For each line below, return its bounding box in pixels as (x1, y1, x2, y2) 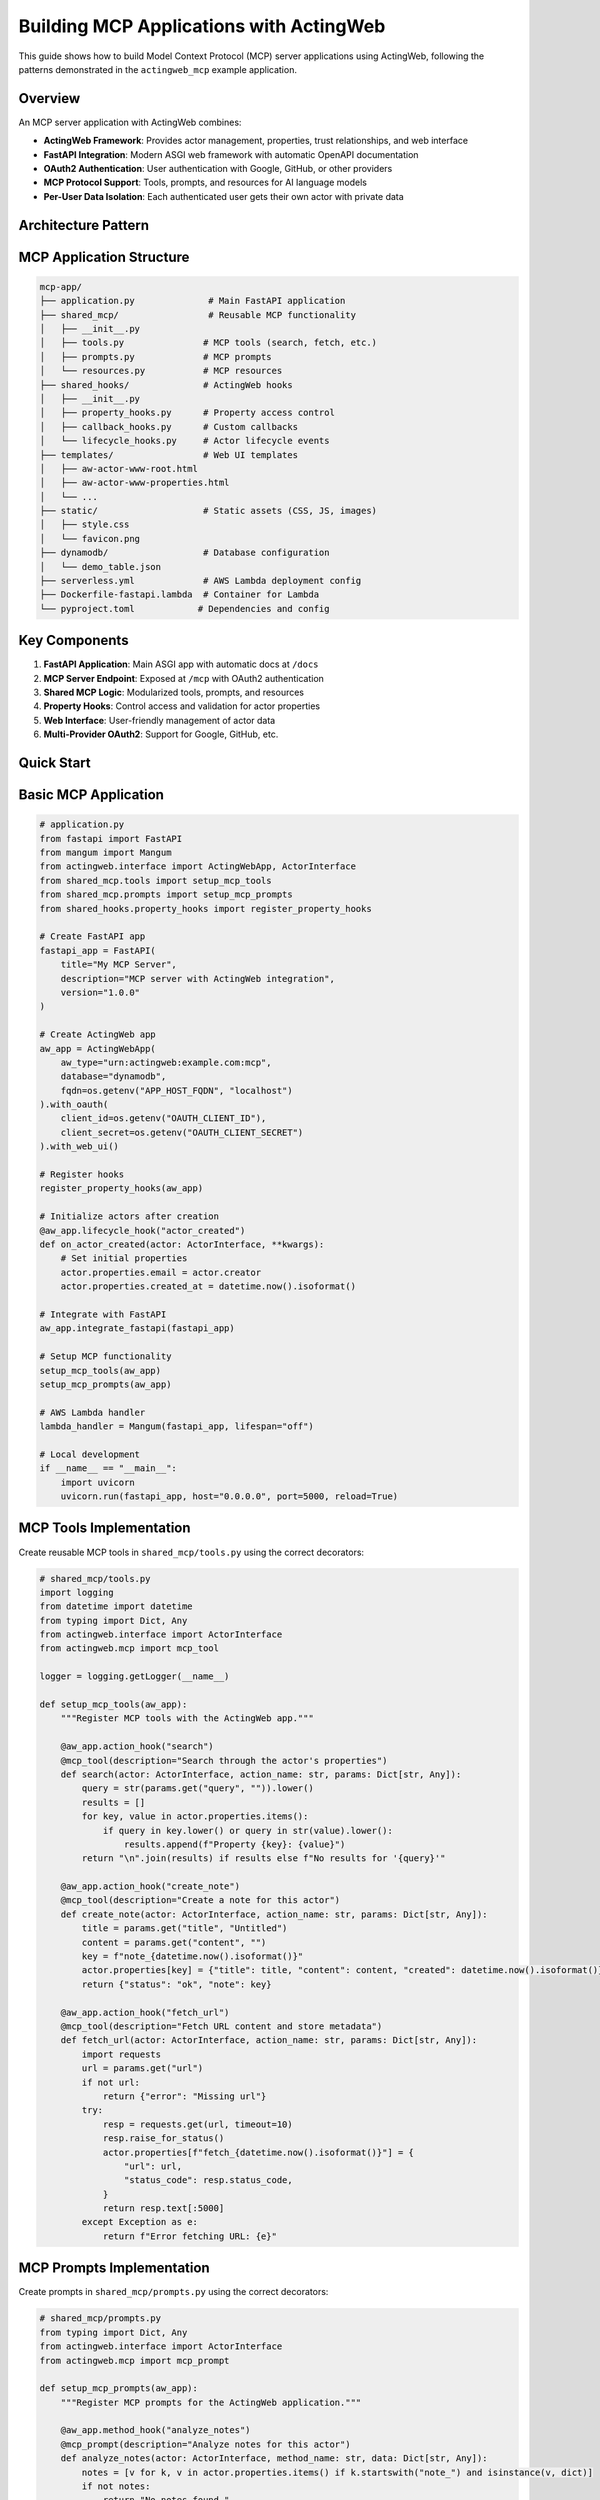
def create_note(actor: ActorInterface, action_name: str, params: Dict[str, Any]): (60, 1908, 489, 1920)
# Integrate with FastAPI (39, 1308, 167, 1320)
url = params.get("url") (81, 2063, 204, 2074)
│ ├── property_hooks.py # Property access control (39, 407, 335, 419)
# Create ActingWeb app (39, 1029, 157, 1040)
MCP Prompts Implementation (18, 2260, 210, 2277)
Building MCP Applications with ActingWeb (18, 15, 386, 37)
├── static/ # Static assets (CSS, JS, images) (39, 505, 378, 517)
